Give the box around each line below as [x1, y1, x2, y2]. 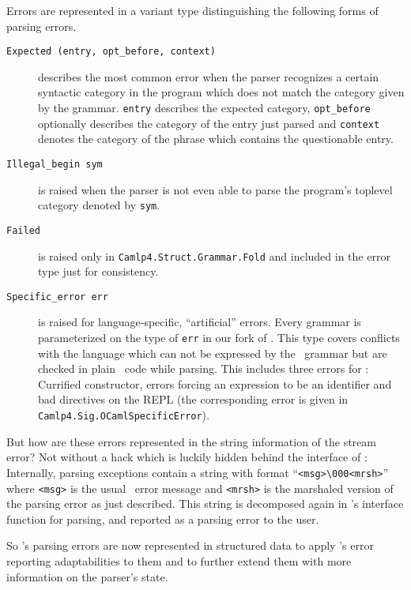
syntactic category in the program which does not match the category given [38, 84, 405, 100]
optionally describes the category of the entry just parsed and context [38, 115, 380, 131]
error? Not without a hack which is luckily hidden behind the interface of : [6, 449, 368, 465]
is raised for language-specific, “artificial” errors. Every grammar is [38, 314, 361, 330]
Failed [6, 224, 40, 236]
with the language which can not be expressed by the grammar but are [38, 344, 387, 361]
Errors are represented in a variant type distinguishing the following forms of [6, 2, 379, 18]
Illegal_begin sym [6, 158, 103, 170]
